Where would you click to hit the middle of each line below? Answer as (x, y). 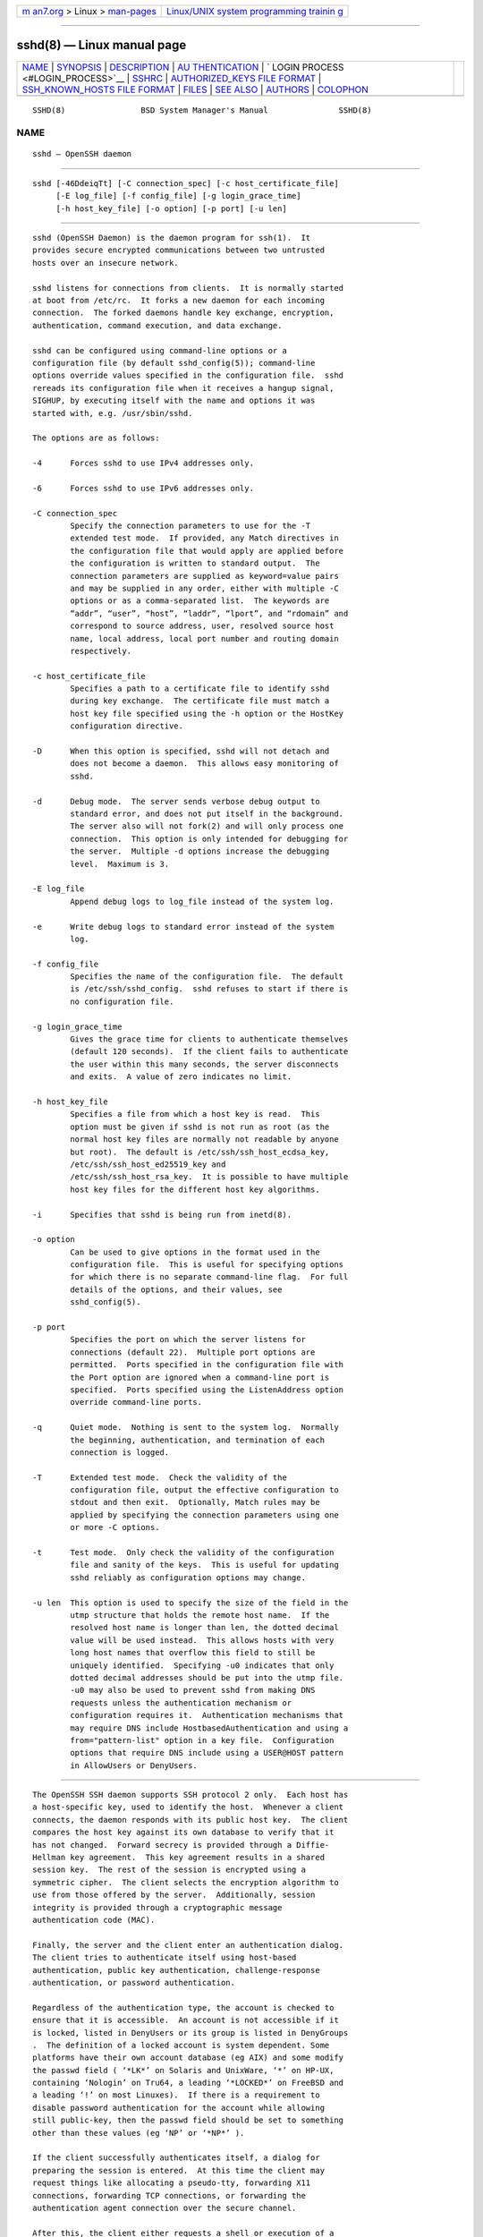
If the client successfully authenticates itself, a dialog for (177, 2158)
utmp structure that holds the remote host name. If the (200, 1615)
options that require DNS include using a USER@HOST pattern (207, 1753)
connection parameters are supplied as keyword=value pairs (204, 576)
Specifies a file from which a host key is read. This (195, 1114)
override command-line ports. (136, 1402)
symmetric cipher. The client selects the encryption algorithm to (186, 1882)
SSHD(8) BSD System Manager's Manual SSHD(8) (202, 110)
